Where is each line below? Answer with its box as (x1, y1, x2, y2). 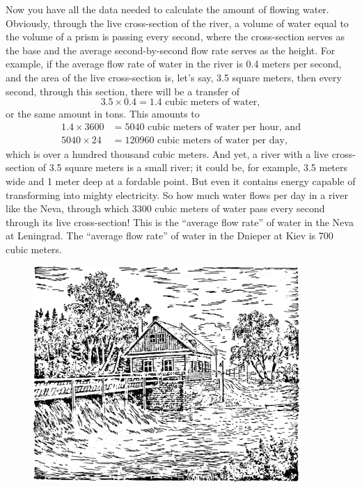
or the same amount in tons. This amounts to (6, 106, 200, 121)
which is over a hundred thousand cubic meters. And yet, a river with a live (6, 146, 329, 161)
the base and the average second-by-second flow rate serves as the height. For (6, 42, 336, 57)
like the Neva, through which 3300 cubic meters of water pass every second (6, 201, 325, 216)
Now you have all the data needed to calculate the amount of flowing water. (6, 2, 329, 16)
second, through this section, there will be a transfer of (6, 83, 240, 98)
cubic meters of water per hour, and (148, 122, 301, 132)
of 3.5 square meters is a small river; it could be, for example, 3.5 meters (38, 160, 348, 175)
